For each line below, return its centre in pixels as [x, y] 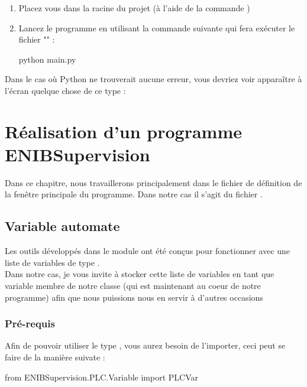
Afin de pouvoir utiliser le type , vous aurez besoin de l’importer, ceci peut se [145, 345]
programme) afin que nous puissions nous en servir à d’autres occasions [134, 297]
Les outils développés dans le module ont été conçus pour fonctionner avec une [148, 251]
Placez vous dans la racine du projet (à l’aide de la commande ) [134, 8]
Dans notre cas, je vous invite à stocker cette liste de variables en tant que [140, 274]
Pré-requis [30, 323]
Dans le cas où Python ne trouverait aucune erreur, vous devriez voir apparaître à [153, 79]
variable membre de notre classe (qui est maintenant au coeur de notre [133, 286]
